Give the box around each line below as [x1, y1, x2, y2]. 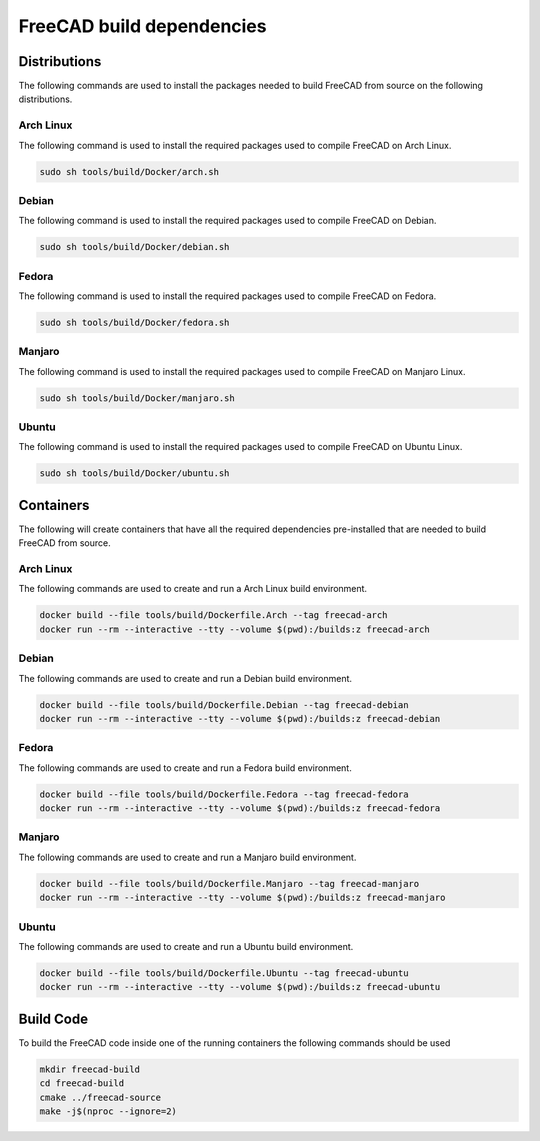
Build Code [18, 1010, 89, 1027]
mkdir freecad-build [39, 1063, 140, 1075]
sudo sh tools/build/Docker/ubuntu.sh [39, 468, 230, 479]
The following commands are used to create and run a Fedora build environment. [18, 761, 352, 774]
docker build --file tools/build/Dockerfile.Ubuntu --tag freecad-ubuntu [39, 967, 409, 979]
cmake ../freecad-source [39, 1091, 162, 1103]
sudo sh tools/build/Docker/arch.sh [39, 166, 220, 177]
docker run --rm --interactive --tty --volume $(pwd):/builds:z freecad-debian [39, 713, 441, 724]
